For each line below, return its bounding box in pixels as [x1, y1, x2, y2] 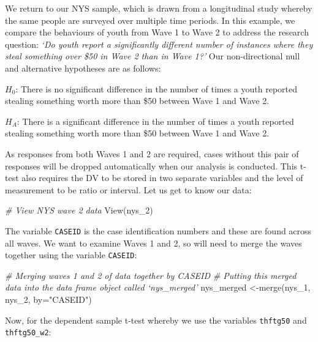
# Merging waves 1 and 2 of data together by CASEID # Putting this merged [5, 269, 297, 281]
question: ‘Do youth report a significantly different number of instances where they [5, 37, 313, 50]
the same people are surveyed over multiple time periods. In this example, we [5, 13, 295, 26]
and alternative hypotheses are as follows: [5, 61, 161, 74]
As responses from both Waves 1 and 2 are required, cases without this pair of [5, 147, 299, 160]
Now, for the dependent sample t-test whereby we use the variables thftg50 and [5, 313, 307, 326]
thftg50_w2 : [5, 325, 51, 338]
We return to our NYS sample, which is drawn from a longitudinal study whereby [5, 2, 312, 14]
